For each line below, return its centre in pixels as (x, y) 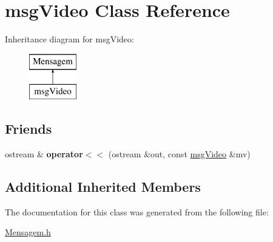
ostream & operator (44, 154)
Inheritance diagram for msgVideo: (69, 39)
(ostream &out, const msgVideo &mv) (179, 154)
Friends (29, 129)
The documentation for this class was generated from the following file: (137, 211)
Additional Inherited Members (103, 187)
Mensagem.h (28, 232)
